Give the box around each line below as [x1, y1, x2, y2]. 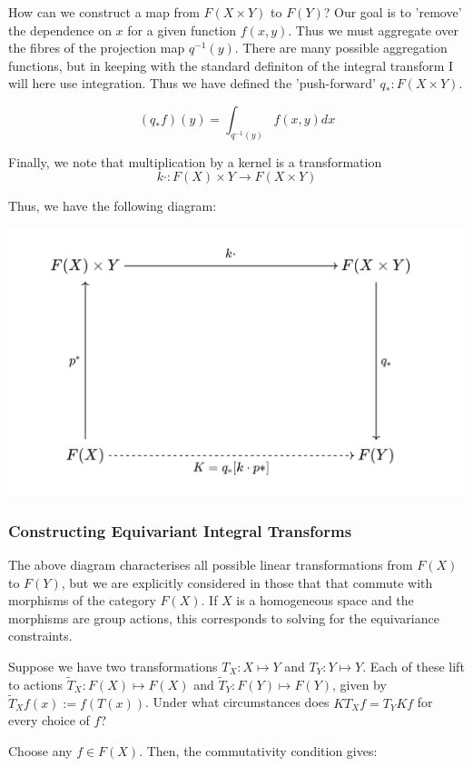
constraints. [8, 626, 73, 645]
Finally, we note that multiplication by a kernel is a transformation [8, 152, 382, 171]
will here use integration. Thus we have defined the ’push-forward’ [8, 74, 376, 93]
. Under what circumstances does [145, 692, 330, 712]
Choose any [8, 741, 73, 760]
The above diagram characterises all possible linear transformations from [8, 554, 413, 573]
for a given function [127, 20, 237, 39]
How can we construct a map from [8, 3, 200, 21]
